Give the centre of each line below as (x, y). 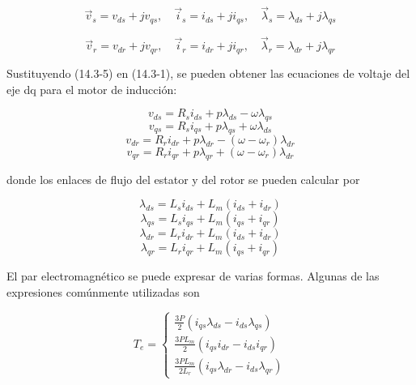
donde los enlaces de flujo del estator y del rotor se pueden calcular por (183, 179)
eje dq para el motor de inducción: (92, 89)
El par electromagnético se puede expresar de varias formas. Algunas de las (193, 276)
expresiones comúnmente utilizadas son (103, 291)
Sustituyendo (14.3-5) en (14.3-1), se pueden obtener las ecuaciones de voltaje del (208, 73)
